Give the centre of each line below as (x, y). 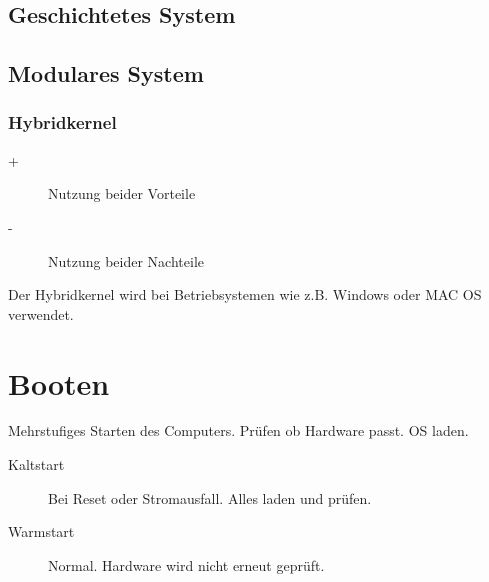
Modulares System (106, 73)
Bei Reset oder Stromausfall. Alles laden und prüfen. (210, 497)
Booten (59, 382)
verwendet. (41, 313)
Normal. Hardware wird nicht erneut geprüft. (186, 564)
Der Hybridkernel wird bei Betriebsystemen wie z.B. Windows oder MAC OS (245, 294)
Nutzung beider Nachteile (126, 260)
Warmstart (41, 531)
